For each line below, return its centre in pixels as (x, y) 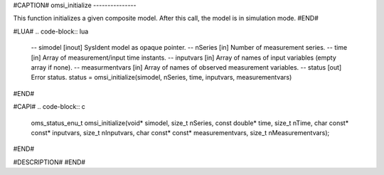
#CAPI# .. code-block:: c (49, 107)
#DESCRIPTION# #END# (49, 162)
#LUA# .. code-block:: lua (51, 31)
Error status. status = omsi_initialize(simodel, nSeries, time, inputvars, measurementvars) (161, 78)
